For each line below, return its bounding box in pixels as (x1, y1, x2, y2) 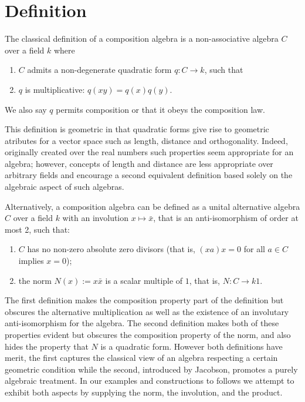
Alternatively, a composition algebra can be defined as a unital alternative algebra (5, 200, 300, 212)
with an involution (62, 212, 129, 224)
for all (243, 243, 265, 255)
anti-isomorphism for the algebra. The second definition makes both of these (5, 317, 279, 329)
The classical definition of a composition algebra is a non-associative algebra (5, 32, 279, 45)
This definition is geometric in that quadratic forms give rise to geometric (5, 123, 269, 135)
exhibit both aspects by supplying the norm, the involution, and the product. (5, 386, 283, 398)
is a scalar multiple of (105, 274, 183, 286)
